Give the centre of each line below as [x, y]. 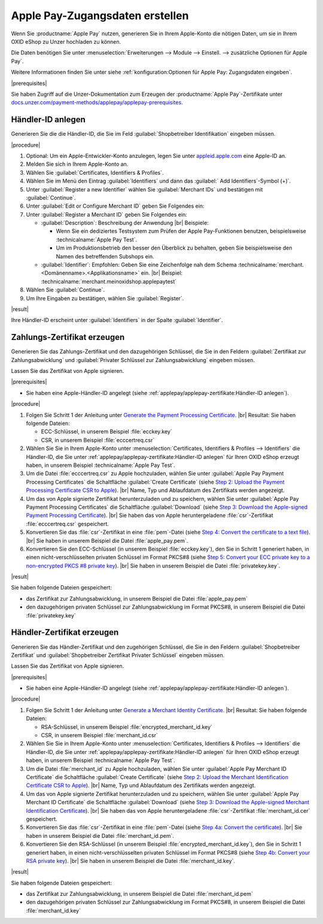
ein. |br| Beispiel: [161, 273]
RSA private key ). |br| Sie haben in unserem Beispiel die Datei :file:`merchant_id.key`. [131, 861]
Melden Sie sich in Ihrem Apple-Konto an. [77, 164]
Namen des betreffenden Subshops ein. [105, 256]
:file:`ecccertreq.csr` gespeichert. [67, 524]
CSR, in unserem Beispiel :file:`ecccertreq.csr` [98, 440]
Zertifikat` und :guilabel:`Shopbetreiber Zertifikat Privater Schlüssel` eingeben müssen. [118, 655]
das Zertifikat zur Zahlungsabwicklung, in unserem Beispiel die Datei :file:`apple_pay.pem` [137, 598]
